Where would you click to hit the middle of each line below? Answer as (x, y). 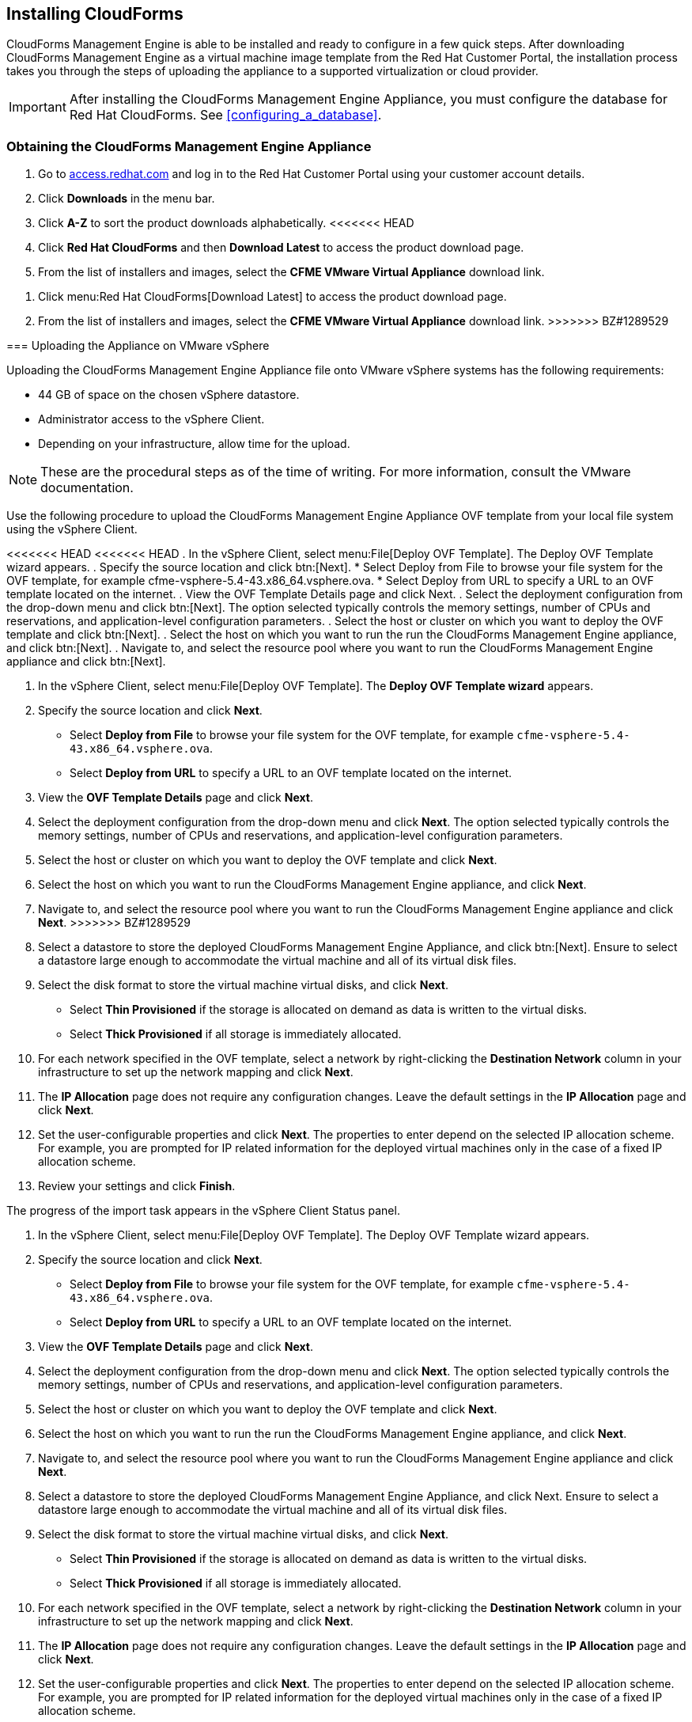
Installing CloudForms (95, 14)
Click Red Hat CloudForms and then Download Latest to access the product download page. (281, 248)
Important (38, 107)
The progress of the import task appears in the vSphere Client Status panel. (203, 1211)
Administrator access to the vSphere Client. (151, 419)
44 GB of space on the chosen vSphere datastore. (169, 395)
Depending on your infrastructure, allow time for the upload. (194, 444)
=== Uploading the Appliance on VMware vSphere (138, 346)
